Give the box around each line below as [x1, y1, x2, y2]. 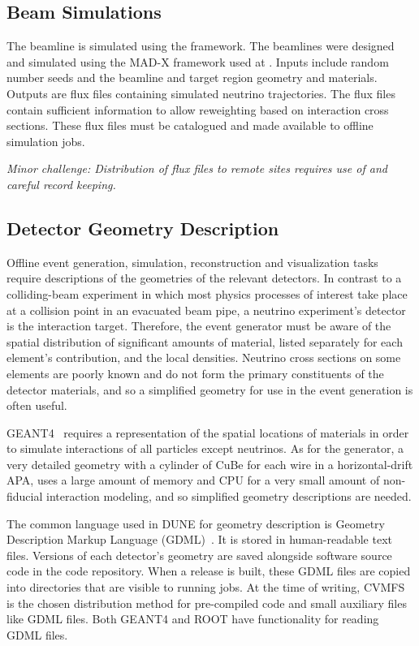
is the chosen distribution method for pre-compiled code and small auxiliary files [6, 594, 407, 611]
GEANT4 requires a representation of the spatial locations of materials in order [6, 424, 409, 441]
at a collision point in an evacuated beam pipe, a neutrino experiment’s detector [6, 301, 406, 318]
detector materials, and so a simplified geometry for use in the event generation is [6, 381, 413, 398]
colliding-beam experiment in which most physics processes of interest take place [6, 285, 408, 302]
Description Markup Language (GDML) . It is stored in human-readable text [6, 531, 392, 548]
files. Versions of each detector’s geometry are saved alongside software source [6, 546, 392, 563]
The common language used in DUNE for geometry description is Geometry [6, 515, 385, 532]
